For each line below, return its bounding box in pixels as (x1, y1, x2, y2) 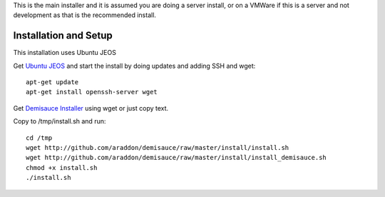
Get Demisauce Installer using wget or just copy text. (13, 103, 169, 112)
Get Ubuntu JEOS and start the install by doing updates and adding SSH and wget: (13, 61, 256, 70)
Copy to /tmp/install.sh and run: (13, 117, 106, 126)
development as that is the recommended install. (13, 11, 157, 19)
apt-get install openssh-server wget (26, 88, 158, 96)
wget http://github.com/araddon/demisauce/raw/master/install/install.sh (26, 143, 289, 152)
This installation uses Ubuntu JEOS (13, 49, 117, 57)
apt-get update (26, 79, 79, 86)
